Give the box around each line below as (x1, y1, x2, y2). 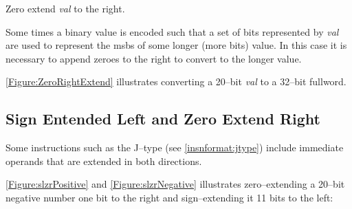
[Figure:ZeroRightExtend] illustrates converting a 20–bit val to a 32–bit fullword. (5, 74, 346, 89)
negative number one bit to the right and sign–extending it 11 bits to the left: (5, 190, 333, 204)
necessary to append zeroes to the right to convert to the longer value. (5, 51, 302, 65)
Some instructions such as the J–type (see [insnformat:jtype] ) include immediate (5, 140, 344, 155)
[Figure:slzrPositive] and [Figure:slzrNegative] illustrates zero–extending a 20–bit (5, 177, 345, 191)
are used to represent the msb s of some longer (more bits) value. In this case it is (5, 38, 347, 52)
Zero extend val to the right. (5, 1, 125, 15)
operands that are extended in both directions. (5, 153, 202, 168)
